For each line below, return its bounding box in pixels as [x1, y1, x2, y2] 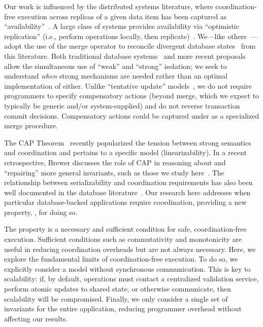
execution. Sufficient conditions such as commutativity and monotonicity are [4, 234, 242, 244]
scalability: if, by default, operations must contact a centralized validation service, [4, 273, 259, 284]
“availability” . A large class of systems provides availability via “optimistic [4, 21, 239, 31]
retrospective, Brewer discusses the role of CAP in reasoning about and [4, 157, 226, 167]
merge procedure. [4, 120, 58, 131]
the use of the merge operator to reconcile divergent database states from [24, 41, 256, 51]
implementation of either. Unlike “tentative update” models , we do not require [4, 80, 252, 91]
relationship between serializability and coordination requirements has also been [4, 177, 253, 188]
